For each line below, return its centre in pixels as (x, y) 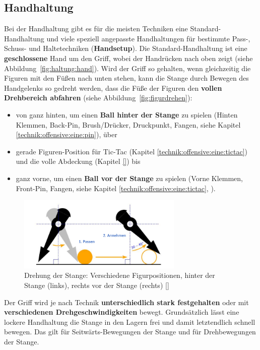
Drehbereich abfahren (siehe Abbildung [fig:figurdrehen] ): (98, 98)
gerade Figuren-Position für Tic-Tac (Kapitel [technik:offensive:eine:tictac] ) (132, 151)
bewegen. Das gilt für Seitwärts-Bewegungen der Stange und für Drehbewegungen (130, 332)
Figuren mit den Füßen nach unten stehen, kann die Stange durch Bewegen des (126, 78)
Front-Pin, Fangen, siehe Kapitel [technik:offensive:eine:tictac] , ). (116, 188)
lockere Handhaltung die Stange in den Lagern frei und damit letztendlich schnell (130, 322)
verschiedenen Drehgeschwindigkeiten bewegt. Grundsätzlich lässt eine (122, 312)
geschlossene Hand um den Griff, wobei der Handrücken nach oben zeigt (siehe (128, 58)
